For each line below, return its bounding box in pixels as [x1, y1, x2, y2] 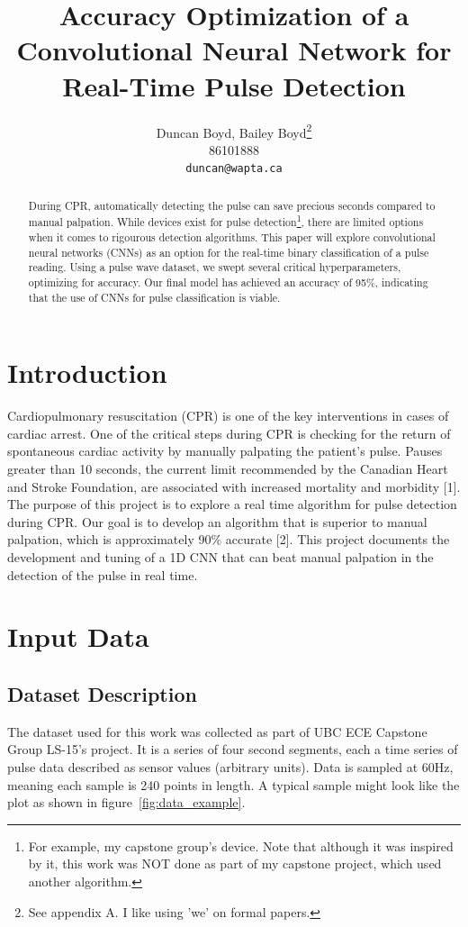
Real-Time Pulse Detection [62, 67, 406, 104]
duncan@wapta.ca [185, 162, 283, 176]
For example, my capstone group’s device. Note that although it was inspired [28, 836, 454, 855]
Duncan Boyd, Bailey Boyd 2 [156, 120, 312, 141]
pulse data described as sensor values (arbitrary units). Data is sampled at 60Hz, [7, 758, 454, 776]
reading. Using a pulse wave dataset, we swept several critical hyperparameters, [28, 259, 401, 275]
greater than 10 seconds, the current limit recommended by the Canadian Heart [7, 459, 448, 478]
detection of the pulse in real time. [7, 565, 198, 584]
